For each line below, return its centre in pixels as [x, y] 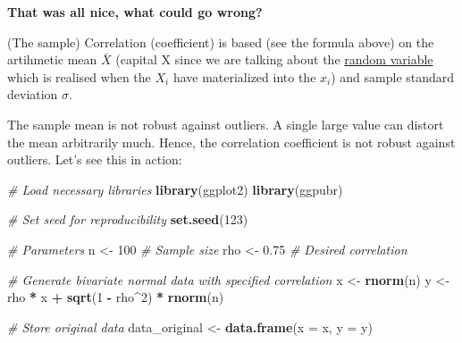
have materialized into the [244, 76]
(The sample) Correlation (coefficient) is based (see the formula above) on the [221, 42]
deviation [33, 94]
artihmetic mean [52, 59]
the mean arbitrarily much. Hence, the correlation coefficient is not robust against [231, 142]
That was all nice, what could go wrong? [135, 12]
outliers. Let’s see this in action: [95, 159]
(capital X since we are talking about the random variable [274, 59]
